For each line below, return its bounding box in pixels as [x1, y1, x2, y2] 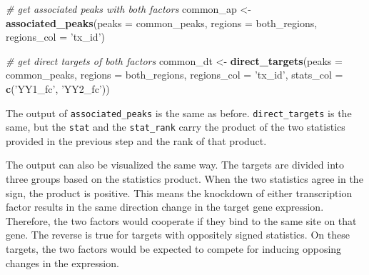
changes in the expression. [6, 255, 119, 270]
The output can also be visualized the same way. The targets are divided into [6, 157, 345, 172]
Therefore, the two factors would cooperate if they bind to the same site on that [6, 213, 357, 228]
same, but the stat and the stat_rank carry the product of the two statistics [6, 119, 345, 134]
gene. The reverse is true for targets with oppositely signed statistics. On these [6, 227, 350, 242]
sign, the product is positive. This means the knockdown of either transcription [6, 185, 353, 200]
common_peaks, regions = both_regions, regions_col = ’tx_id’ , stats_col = [6, 67, 343, 82]
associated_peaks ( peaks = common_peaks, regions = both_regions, [6, 15, 318, 30]
